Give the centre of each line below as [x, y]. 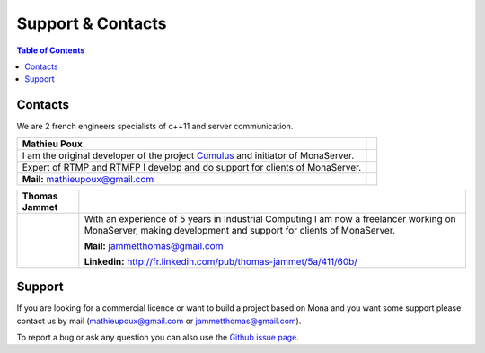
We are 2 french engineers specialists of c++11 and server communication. [155, 127]
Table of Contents [51, 50]
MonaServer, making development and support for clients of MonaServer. [239, 230]
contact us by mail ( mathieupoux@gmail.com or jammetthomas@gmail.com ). [159, 321]
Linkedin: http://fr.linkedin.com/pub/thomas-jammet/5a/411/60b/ [221, 261]
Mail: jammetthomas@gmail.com [154, 245]
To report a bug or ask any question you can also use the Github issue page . [158, 337]
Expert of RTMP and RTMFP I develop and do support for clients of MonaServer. [192, 167]
